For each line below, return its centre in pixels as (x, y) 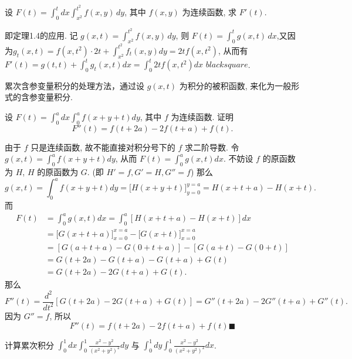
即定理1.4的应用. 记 (41, 35)
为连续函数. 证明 (202, 117)
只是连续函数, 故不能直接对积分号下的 (103, 147)
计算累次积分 (29, 345)
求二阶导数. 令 (212, 147)
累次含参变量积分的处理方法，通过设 (75, 85)
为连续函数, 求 (209, 12)
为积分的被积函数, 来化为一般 (235, 85)
